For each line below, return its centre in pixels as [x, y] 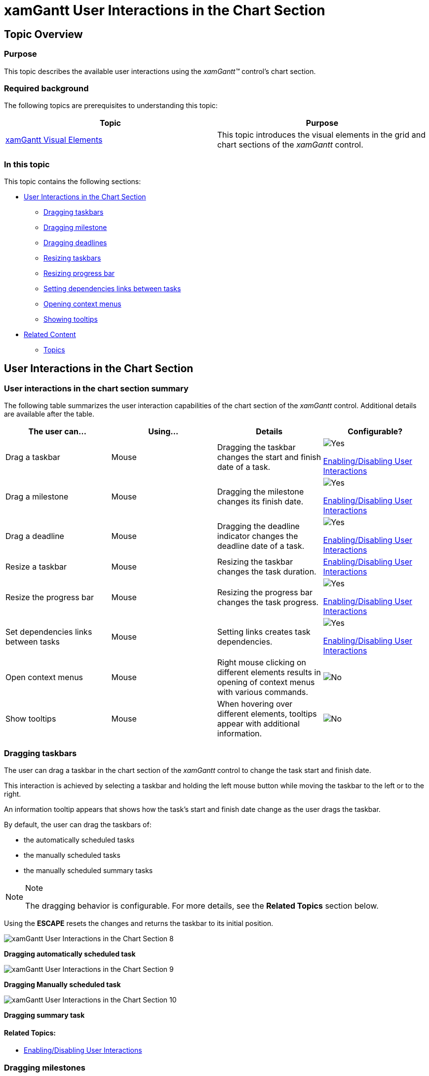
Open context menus [44, 677]
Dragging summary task [44, 1015]
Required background [46, 88]
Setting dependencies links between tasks [112, 289]
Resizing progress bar [79, 273]
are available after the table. [49, 414]
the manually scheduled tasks [72, 855]
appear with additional [259, 724]
